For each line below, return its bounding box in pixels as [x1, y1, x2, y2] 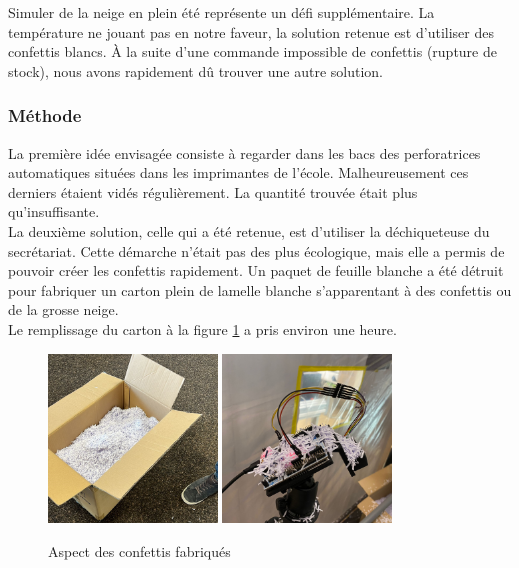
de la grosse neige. [8, 299, 119, 320]
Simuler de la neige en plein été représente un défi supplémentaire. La [8, 2, 435, 22]
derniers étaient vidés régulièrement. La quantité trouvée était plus [8, 181, 418, 202]
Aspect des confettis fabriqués [48, 540, 231, 561]
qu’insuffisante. [8, 201, 100, 222]
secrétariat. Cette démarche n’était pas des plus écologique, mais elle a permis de [8, 240, 505, 261]
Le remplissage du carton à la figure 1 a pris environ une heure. [8, 318, 397, 339]
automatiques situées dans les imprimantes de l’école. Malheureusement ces [8, 162, 469, 183]
